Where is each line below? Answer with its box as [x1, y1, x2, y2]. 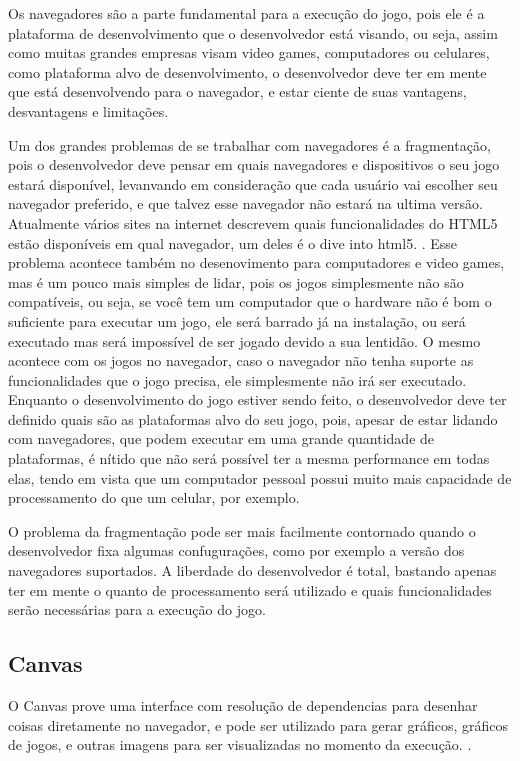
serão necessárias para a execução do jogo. [8, 599, 266, 620]
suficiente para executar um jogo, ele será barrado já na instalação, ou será [8, 310, 466, 331]
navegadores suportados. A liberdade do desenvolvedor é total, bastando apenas [8, 560, 497, 581]
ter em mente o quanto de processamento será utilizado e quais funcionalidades [8, 579, 492, 600]
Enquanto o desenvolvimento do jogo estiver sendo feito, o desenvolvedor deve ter [8, 389, 507, 410]
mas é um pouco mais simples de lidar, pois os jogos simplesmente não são [8, 271, 464, 292]
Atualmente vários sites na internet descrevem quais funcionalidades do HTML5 [8, 212, 498, 233]
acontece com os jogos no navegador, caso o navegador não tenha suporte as [8, 350, 474, 371]
